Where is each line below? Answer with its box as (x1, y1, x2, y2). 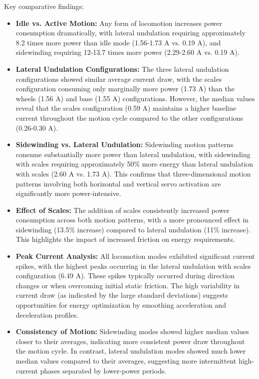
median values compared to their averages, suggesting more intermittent (15, 356, 237, 366)
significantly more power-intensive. (15, 188, 121, 198)
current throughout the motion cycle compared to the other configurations (15, 112, 244, 123)
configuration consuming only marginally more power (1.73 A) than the (15, 83, 235, 94)
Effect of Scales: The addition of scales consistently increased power (15, 204, 230, 215)
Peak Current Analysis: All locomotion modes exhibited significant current (15, 251, 255, 261)
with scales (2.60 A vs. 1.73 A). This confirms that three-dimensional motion (15, 168, 251, 179)
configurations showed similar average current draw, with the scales (15, 73, 222, 84)
